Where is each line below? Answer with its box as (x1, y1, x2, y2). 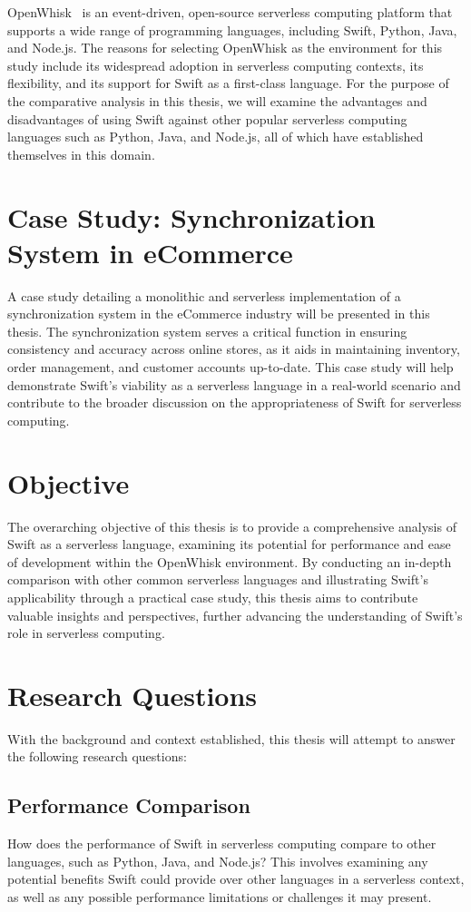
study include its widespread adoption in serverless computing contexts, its (7, 55, 424, 74)
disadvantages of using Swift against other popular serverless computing (7, 109, 407, 128)
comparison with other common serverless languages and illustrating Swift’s (7, 570, 428, 589)
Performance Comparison (7, 791, 250, 819)
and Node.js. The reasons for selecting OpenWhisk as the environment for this (7, 38, 443, 57)
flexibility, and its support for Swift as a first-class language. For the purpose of (7, 74, 449, 93)
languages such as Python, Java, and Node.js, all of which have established (7, 127, 424, 146)
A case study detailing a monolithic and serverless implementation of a (7, 286, 401, 305)
